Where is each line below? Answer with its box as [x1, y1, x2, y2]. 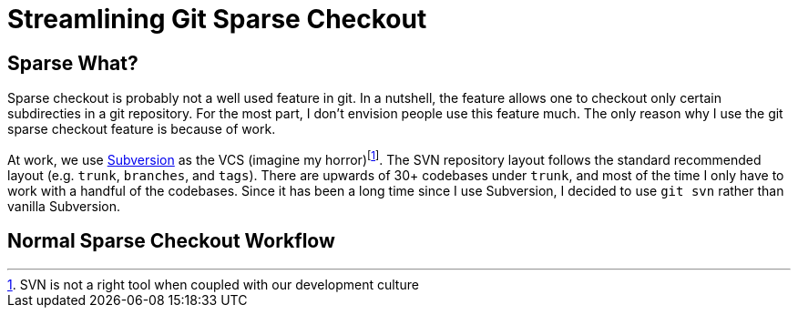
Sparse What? [7, 51, 138, 75]
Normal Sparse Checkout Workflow [7, 229, 335, 253]
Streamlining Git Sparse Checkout [7, 4, 427, 35]
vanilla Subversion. [7, 198, 120, 214]
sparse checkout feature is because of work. [7, 121, 276, 137]
